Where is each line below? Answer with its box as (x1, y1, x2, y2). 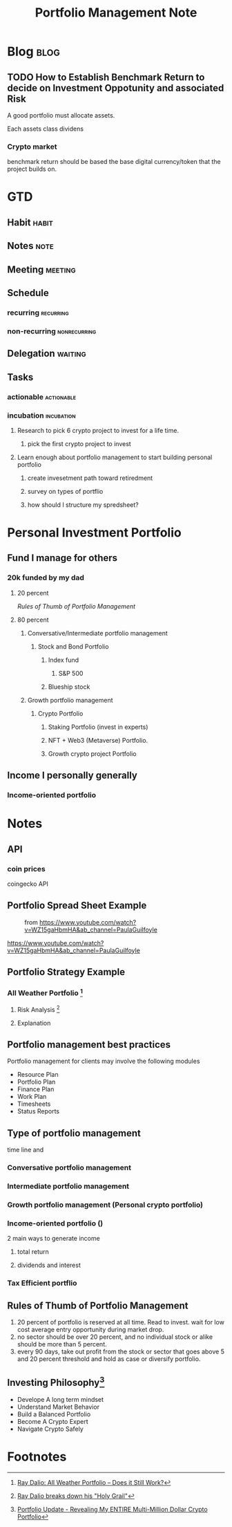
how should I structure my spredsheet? (27, 500, 139, 509)
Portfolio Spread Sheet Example (7, 900, 147, 911)
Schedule (7, 287, 50, 299)
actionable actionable (7, 392, 77, 402)
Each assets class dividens (7, 124, 84, 133)
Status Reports (17, 1107, 60, 1116)
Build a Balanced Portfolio (17, 1409, 91, 1418)
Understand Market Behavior (17, 1403, 100, 1411)
